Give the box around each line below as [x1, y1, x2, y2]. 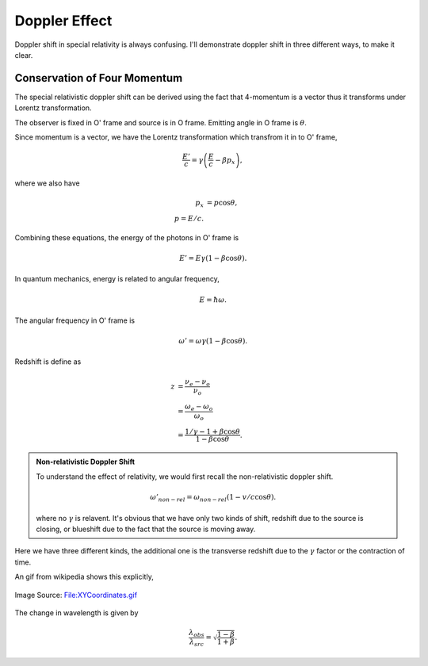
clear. [14, 50, 33, 59]
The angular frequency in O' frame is [14, 316, 135, 325]
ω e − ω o [185, 402, 213, 412]
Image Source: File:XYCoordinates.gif [14, 590, 138, 599]
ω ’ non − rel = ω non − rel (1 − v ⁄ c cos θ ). [149, 492, 277, 503]
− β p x [215, 155, 235, 166]
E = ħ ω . [199, 295, 227, 304]
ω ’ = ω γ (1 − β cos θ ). [178, 337, 248, 346]
